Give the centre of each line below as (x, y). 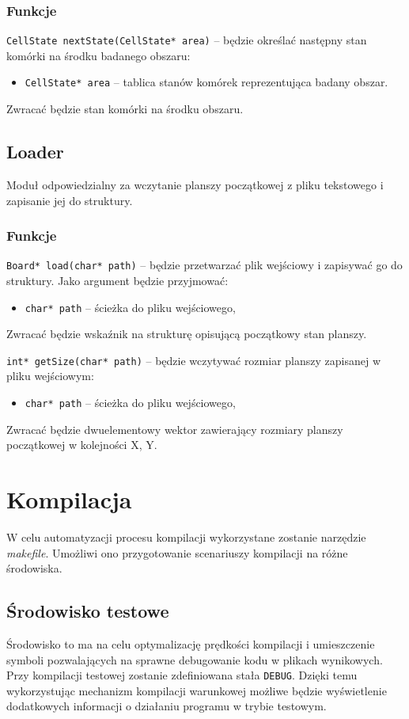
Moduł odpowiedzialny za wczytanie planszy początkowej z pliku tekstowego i (195, 184)
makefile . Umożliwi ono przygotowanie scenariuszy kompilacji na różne (177, 552)
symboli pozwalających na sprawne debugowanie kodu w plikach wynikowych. (195, 659)
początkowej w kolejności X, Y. (82, 445)
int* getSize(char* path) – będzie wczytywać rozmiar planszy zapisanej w (193, 360)
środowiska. (34, 568)
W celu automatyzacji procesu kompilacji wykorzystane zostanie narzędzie (186, 537)
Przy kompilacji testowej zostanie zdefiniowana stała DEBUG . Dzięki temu (182, 675)
